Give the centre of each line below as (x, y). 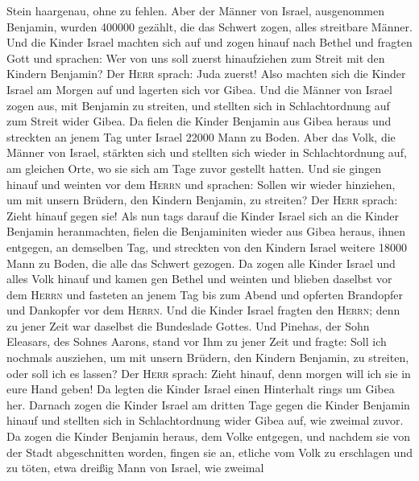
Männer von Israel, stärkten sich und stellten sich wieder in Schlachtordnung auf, (207, 152)
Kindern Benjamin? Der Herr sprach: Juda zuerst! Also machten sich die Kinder (206, 74)
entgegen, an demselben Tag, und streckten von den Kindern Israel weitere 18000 (207, 247)
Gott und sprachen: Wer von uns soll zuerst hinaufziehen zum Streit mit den (196, 58)
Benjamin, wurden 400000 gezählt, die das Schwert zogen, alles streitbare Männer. (209, 26)
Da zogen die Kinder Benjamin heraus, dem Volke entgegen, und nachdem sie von (209, 436)
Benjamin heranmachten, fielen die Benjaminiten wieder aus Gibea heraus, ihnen (206, 231)
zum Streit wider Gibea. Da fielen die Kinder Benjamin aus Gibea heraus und (199, 121)
